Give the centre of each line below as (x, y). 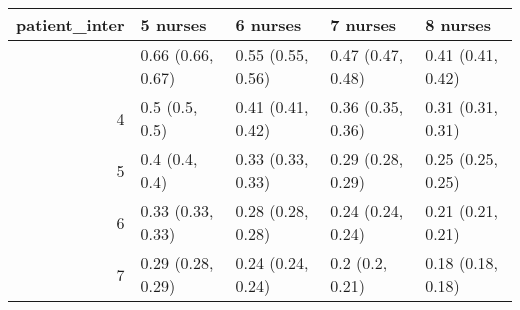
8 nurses (458, 24)
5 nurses (173, 24)
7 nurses (363, 24)
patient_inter (70, 24)
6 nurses (268, 24)
